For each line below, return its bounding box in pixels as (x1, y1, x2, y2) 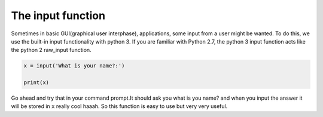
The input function (11, 9, 106, 22)
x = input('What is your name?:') (23, 63, 125, 69)
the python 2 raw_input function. (11, 47, 92, 54)
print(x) (23, 79, 50, 86)
